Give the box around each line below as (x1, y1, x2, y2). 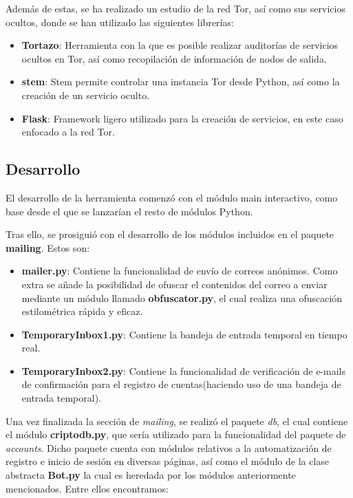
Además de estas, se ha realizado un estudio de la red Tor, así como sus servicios (6, 1, 345, 15)
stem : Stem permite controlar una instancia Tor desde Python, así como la (21, 74, 340, 89)
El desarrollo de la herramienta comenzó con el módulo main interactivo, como (6, 190, 338, 204)
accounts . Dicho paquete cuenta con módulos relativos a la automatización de (6, 440, 332, 455)
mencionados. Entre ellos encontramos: (6, 481, 169, 495)
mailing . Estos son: (6, 240, 90, 255)
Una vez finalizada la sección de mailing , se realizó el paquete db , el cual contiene (6, 413, 348, 428)
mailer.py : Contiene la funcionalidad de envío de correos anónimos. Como (21, 263, 338, 278)
